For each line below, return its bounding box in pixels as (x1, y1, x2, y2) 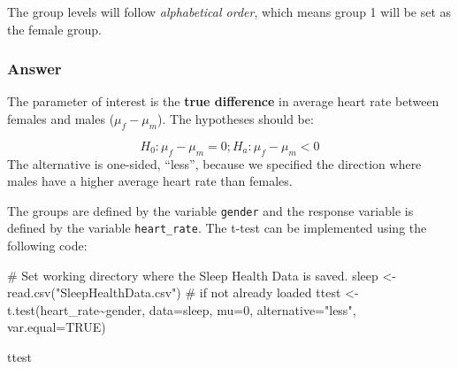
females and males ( (7, 110, 115, 127)
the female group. (7, 19, 102, 38)
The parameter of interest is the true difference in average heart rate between (7, 92, 439, 111)
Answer (7, 58, 62, 80)
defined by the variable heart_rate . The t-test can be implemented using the (7, 219, 427, 237)
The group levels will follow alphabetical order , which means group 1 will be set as (7, 3, 452, 20)
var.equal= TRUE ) (7, 318, 106, 336)
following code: (7, 236, 88, 255)
